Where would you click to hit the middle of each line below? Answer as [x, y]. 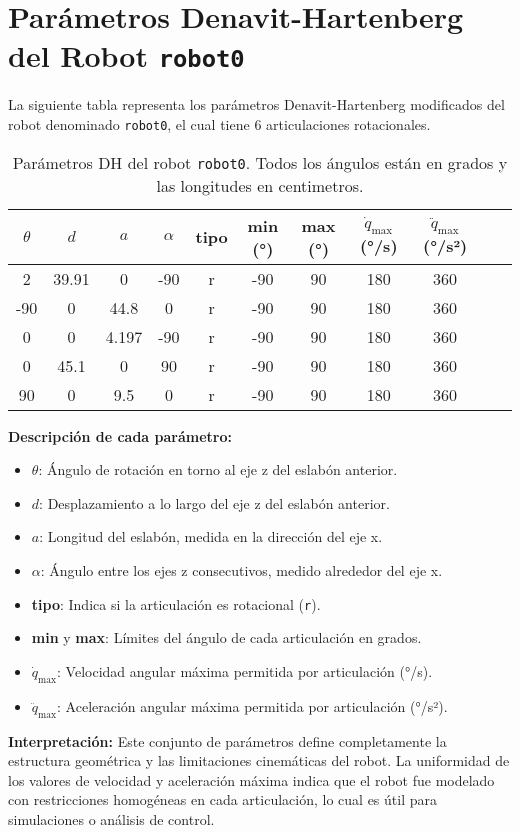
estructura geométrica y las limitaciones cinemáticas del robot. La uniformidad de [259, 760]
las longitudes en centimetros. [260, 185]
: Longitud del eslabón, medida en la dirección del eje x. [211, 536]
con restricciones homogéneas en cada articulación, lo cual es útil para [222, 799]
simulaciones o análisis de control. [111, 818]
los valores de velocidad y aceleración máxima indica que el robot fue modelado [251, 779]
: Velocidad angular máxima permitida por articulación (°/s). [245, 670]
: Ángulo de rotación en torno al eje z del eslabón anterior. [218, 469]
